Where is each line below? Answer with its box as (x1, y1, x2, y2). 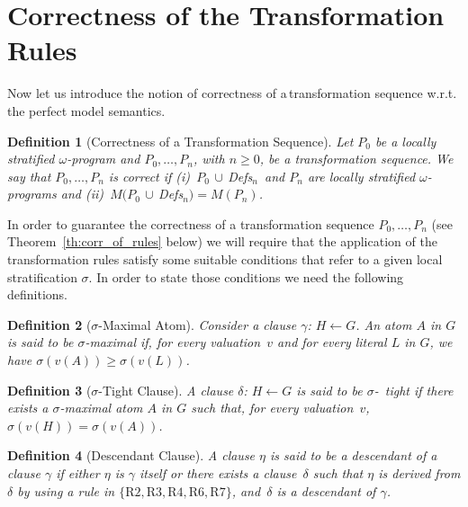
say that (7, 166, 51, 185)
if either (56, 464, 100, 482)
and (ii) (60, 184, 104, 203)
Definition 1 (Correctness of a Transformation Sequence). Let (7, 131, 354, 150)
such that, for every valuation (191, 398, 354, 417)
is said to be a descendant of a (270, 446, 437, 465)
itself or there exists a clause (139, 464, 297, 482)
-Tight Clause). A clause (98, 380, 234, 399)
